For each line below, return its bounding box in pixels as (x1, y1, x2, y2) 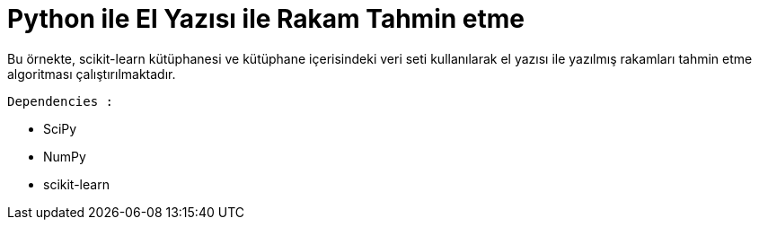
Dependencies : (7, 93, 114, 109)
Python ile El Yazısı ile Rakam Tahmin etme (7, 4, 525, 34)
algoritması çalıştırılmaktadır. (7, 65, 176, 82)
